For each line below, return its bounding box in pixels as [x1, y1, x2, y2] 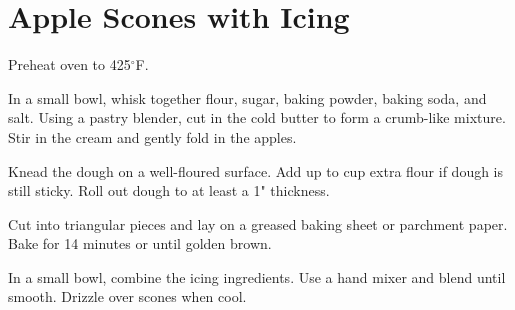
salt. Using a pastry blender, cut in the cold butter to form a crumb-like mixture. [8, 107, 506, 128]
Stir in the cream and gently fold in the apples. [8, 126, 297, 147]
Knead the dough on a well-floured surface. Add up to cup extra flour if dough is [8, 160, 504, 181]
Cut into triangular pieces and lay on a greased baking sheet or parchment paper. [8, 213, 508, 234]
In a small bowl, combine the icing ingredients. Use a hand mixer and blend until [8, 266, 506, 287]
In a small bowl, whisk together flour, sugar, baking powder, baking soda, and [8, 87, 487, 108]
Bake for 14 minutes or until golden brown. [8, 233, 272, 254]
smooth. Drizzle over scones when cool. [8, 286, 247, 307]
